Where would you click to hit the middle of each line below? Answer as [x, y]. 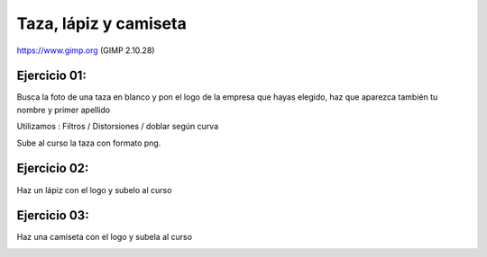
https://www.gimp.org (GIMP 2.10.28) [86, 50]
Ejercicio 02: [53, 168]
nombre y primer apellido [64, 110]
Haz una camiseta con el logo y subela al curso [105, 237]
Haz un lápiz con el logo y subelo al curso [94, 190]
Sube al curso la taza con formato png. [89, 143]
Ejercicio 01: [52, 76]
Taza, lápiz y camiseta [101, 23]
